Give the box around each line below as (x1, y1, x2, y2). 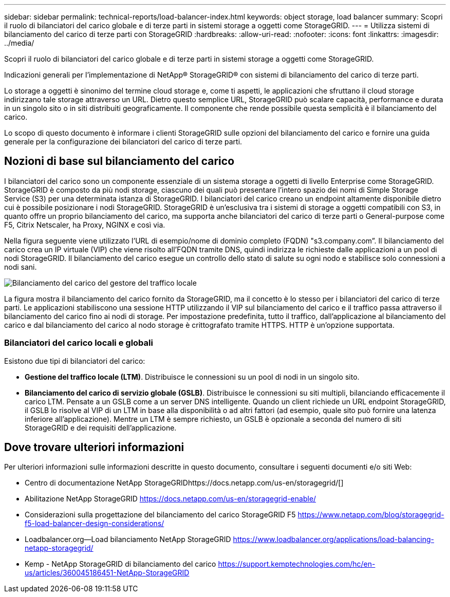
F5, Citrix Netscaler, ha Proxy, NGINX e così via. (4, 220, 165, 229)
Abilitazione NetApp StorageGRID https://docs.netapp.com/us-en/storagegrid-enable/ (25, 494, 316, 503)
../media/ (4, 39, 34, 47)
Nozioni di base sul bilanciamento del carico (4, 155, 235, 168)
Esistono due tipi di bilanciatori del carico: (4, 356, 145, 365)
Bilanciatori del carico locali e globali (4, 338, 153, 348)
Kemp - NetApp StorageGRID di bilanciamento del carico (25, 559, 216, 569)
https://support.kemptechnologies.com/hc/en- (218, 559, 376, 569)
